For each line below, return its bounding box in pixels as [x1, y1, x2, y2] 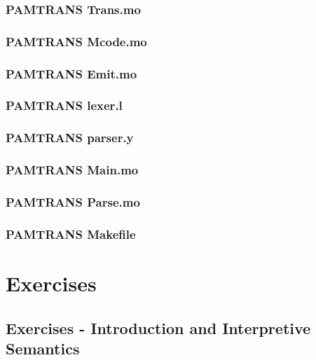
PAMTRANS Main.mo [6, 161, 139, 179]
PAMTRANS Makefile [6, 225, 136, 242]
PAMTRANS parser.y [6, 129, 134, 146]
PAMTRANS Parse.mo [6, 193, 140, 210]
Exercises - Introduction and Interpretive [6, 317, 311, 338]
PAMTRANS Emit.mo [6, 64, 137, 82]
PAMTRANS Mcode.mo [6, 32, 147, 50]
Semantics [6, 337, 80, 359]
